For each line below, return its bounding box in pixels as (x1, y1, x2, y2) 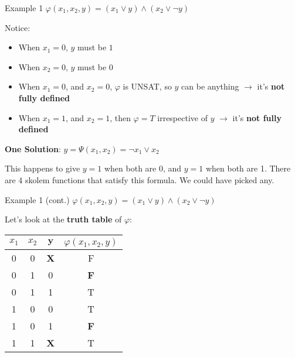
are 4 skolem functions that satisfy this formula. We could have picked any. (5, 173, 274, 186)
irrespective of (157, 111, 208, 123)
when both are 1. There (205, 162, 291, 174)
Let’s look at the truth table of (5, 213, 122, 225)
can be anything (181, 80, 239, 92)
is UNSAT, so (123, 80, 172, 92)
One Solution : (5, 142, 61, 155)
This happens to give (5, 162, 80, 174)
